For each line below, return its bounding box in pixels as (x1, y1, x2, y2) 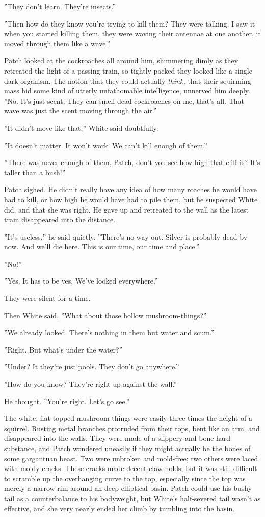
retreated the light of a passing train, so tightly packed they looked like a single (4, 65, 252, 76)
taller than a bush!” (4, 167, 66, 177)
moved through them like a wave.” (4, 38, 111, 49)
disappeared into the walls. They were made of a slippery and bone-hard (4, 433, 231, 443)
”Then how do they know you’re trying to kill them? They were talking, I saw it (4, 18, 255, 29)
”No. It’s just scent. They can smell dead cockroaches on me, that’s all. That (4, 95, 244, 106)
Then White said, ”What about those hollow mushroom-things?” (4, 310, 207, 320)
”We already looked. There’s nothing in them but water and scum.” (4, 327, 215, 338)
